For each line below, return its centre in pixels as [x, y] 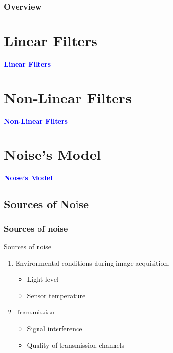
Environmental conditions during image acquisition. [93, 263]
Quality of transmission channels [76, 344]
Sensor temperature [56, 295]
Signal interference [55, 328]
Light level [43, 279]
